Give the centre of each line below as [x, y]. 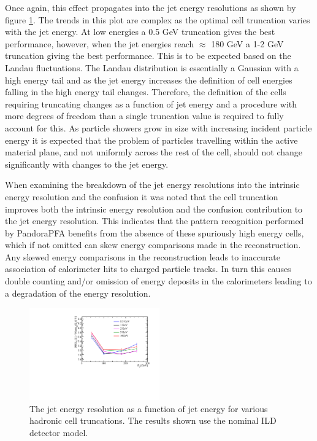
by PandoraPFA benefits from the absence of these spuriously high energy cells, [155, 232]
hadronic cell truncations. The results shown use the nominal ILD [153, 420]
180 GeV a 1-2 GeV [247, 43]
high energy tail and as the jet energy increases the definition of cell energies [149, 80]
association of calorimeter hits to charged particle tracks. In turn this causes [148, 269]
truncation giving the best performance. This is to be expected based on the [148, 56]
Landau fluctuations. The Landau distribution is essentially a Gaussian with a [152, 67]
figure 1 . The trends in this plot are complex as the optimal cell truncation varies [158, 19]
